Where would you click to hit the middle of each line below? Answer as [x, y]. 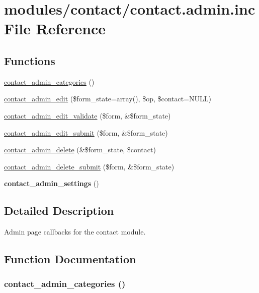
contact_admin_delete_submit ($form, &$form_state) [89, 166]
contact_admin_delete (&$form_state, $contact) [80, 150]
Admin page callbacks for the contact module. [75, 232]
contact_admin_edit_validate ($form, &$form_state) [88, 115]
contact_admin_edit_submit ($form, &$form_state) [86, 132]
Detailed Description [59, 211]
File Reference [55, 28]
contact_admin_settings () [52, 183]
